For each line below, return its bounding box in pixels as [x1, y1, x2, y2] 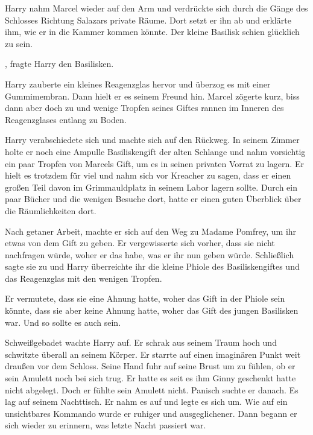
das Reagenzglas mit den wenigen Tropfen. [5, 271, 162, 284]
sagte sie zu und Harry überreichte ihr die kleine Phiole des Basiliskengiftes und [5, 260, 300, 273]
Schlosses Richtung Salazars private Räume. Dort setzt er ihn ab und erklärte [5, 13, 291, 26]
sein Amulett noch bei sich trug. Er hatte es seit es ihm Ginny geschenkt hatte [5, 372, 296, 384]
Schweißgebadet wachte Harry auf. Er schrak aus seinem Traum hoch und [5, 336, 277, 349]
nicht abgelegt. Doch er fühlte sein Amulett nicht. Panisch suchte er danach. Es [5, 383, 299, 396]
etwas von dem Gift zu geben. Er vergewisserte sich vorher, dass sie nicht [5, 237, 275, 249]
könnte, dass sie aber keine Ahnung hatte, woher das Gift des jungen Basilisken [5, 304, 299, 317]
